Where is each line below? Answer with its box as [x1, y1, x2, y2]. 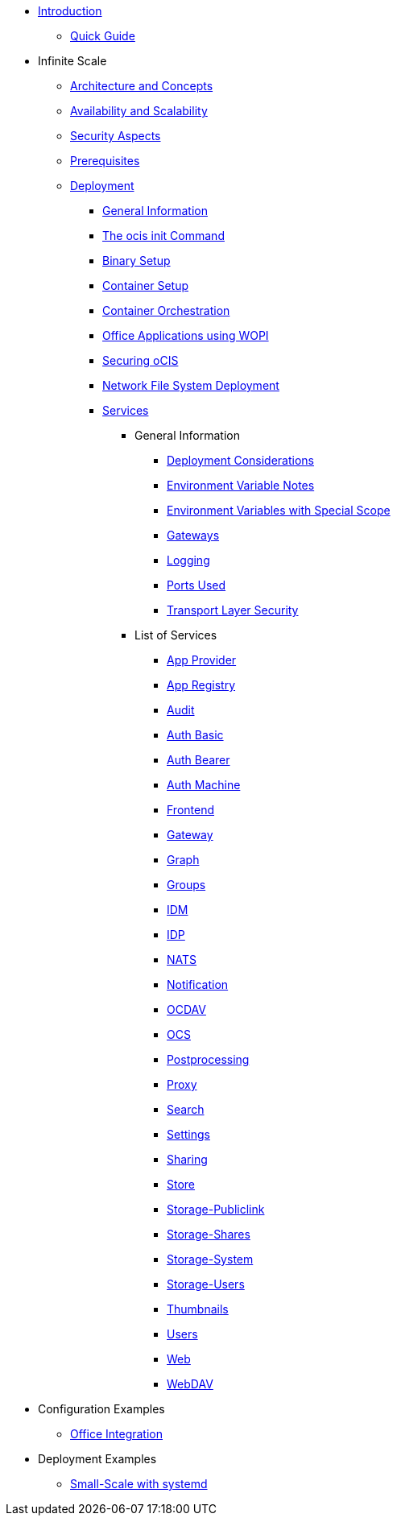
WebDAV [167, 1377, 213, 1391]
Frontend [167, 803, 215, 817]
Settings [167, 1127, 210, 1141]
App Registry [167, 678, 236, 692]
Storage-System [167, 1252, 254, 1266]
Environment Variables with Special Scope [167, 503, 391, 517]
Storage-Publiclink [167, 1202, 265, 1216]
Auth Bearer [167, 753, 230, 767]
